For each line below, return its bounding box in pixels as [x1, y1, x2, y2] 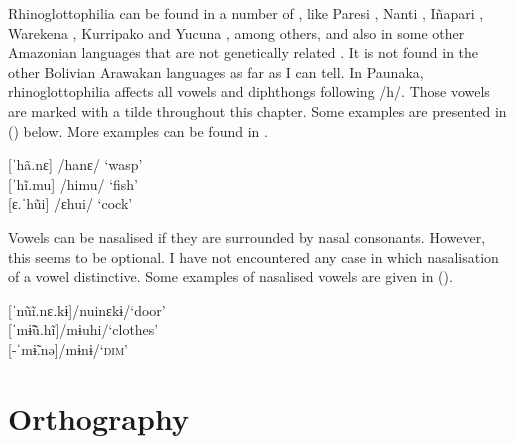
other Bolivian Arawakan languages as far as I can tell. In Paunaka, [8, 61, 424, 82]
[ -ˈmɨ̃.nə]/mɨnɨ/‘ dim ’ [8, 338, 129, 359]
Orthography [8, 397, 189, 438]
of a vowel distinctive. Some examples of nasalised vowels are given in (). [8, 266, 453, 287]
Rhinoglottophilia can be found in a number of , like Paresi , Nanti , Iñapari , [8, 3, 484, 23]
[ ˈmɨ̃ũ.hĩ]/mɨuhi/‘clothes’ [8, 319, 159, 340]
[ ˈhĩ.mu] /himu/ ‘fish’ [8, 173, 139, 194]
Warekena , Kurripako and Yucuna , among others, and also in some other [8, 22, 465, 43]
